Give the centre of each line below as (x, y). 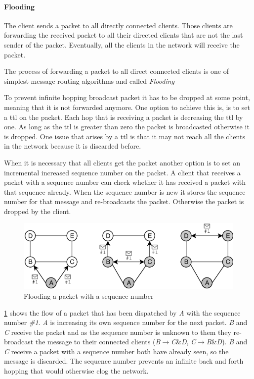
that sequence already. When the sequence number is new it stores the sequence (125, 191)
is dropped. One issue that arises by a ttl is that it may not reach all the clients (125, 136)
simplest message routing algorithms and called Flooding (89, 81)
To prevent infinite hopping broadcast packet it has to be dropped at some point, (127, 97)
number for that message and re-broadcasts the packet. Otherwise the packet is (124, 201)
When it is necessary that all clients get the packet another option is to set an (122, 162)
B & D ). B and (227, 342)
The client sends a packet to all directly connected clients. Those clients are (118, 25)
